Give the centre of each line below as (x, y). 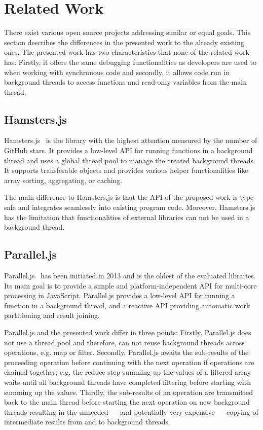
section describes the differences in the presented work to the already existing (124, 42)
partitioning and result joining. (52, 315)
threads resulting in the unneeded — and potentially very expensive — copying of (131, 411)
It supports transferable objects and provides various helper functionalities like (126, 170)
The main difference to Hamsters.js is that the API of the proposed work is (121, 197)
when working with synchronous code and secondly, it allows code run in (117, 72)
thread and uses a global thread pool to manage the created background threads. (130, 160)
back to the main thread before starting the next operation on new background (127, 402)
